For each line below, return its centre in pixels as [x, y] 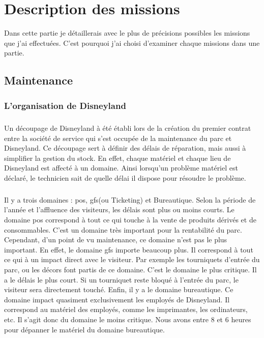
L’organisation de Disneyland [65, 105]
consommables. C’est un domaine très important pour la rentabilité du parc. [123, 229]
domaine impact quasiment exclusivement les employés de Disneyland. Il [117, 299]
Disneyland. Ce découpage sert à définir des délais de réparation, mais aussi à [125, 148]
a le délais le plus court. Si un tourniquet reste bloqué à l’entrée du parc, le [121, 279]
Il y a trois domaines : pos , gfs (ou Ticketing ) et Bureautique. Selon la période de [130, 199]
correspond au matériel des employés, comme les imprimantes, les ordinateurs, [126, 309]
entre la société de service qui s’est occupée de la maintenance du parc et [118, 138]
